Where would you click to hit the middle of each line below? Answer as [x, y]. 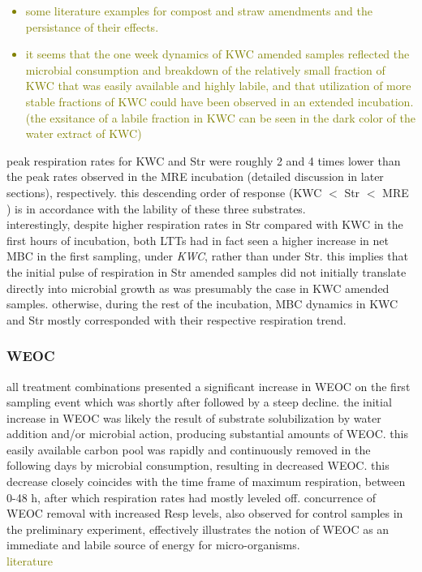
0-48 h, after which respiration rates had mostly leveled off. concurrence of [192, 497]
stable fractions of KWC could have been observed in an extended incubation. [220, 101]
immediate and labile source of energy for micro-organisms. [153, 545]
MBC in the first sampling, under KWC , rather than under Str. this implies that [207, 256]
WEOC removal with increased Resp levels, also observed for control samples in [205, 513]
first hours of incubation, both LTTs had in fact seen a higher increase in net [198, 240]
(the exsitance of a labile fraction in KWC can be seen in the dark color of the [220, 117]
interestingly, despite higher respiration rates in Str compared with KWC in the [205, 224]
